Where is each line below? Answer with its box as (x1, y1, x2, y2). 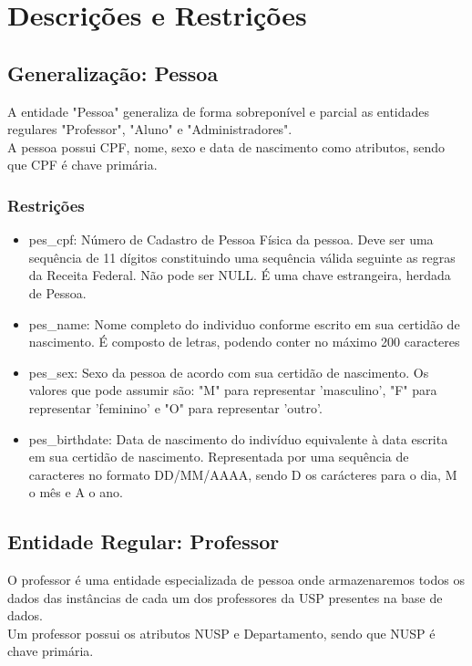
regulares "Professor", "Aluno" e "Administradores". (7, 120, 292, 139)
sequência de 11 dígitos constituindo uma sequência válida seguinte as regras (28, 247, 456, 266)
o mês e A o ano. (28, 483, 123, 502)
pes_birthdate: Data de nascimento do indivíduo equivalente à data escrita (28, 429, 448, 448)
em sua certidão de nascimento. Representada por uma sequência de (28, 447, 409, 466)
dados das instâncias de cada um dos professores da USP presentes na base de (7, 588, 443, 607)
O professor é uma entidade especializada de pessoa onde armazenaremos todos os (7, 570, 465, 589)
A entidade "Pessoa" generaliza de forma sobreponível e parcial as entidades (7, 101, 430, 120)
